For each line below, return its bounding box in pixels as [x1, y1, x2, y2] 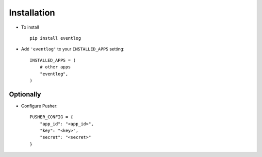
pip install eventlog [30, 35, 81, 41]
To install [21, 24, 39, 30]
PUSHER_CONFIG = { [30, 114, 74, 120]
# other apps [39, 64, 71, 70]
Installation [9, 7, 55, 18]
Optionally [9, 90, 41, 98]
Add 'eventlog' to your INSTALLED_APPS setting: [21, 46, 125, 52]
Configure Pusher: [21, 103, 58, 109]
